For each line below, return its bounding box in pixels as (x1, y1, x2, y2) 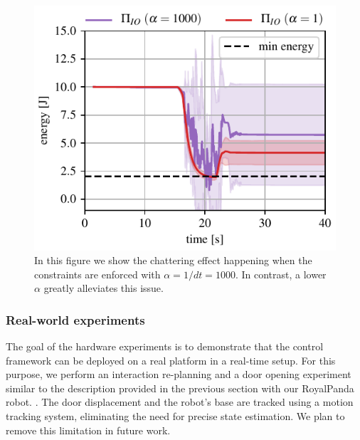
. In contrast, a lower (235, 266, 327, 281)
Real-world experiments (6, 310, 145, 328)
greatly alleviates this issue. (43, 281, 164, 295)
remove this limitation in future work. (6, 422, 171, 437)
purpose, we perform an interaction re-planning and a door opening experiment (6, 367, 351, 382)
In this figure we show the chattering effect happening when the (34, 253, 312, 268)
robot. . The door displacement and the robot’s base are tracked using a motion (6, 394, 354, 409)
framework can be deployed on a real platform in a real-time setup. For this (6, 352, 336, 367)
